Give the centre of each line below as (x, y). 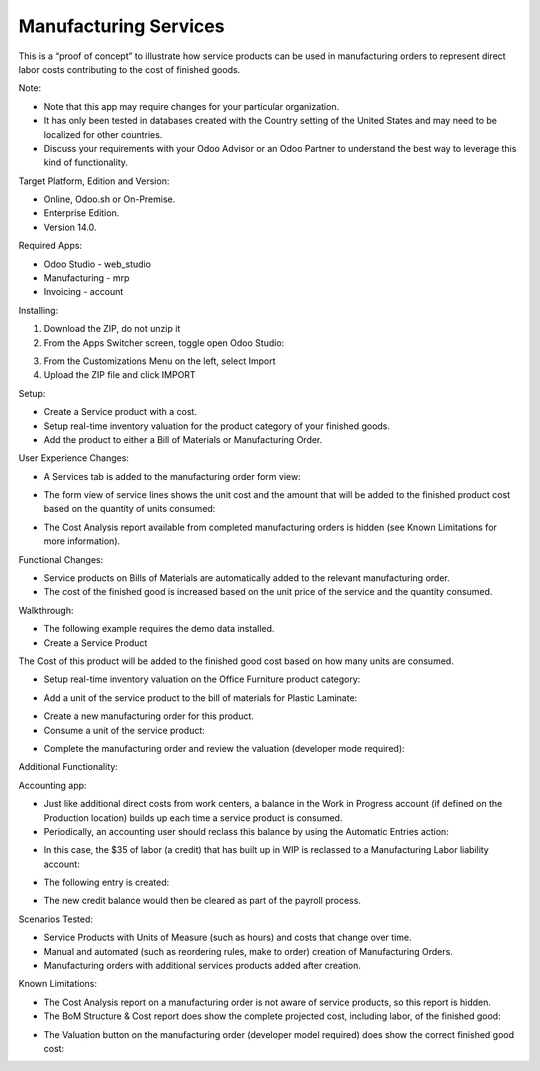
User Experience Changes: (74, 458)
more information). (82, 541)
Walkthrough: (46, 610)
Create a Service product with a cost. (120, 412)
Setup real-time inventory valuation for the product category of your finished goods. (216, 426)
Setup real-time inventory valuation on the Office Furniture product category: (202, 679)
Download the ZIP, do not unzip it (112, 329)
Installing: (38, 310)
